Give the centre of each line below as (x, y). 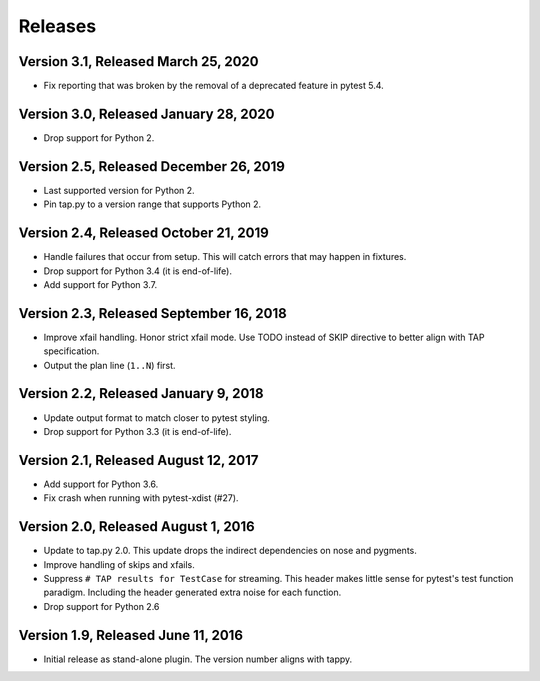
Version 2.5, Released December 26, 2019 (151, 166)
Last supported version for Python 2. (119, 190)
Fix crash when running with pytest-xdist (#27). (141, 498)
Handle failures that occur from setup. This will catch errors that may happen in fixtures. (225, 257)
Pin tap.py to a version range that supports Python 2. (152, 204)
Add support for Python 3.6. (101, 484)
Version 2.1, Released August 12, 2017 (138, 460)
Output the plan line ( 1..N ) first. (109, 365)
